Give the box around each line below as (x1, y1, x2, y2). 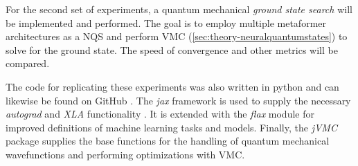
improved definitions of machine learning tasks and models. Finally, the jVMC (6, 120, 337, 134)
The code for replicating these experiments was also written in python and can (6, 79, 339, 93)
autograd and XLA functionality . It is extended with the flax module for (6, 107, 314, 121)
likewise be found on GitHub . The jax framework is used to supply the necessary (6, 93, 351, 107)
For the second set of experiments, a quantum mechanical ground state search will (6, 2, 352, 16)
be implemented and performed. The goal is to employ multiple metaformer (6, 15, 326, 30)
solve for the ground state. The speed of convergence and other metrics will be (6, 42, 338, 57)
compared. (6, 56, 50, 71)
